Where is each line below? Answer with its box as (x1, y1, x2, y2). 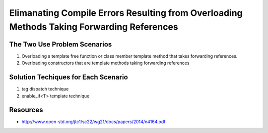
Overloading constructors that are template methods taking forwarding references (21, 60, 190, 66)
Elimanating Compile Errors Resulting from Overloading (9, 7, 243, 18)
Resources (9, 106, 43, 114)
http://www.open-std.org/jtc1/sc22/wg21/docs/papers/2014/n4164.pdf (21, 119, 166, 125)
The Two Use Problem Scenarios (9, 40, 112, 48)
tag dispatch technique (21, 86, 69, 92)
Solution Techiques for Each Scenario (9, 73, 129, 82)
